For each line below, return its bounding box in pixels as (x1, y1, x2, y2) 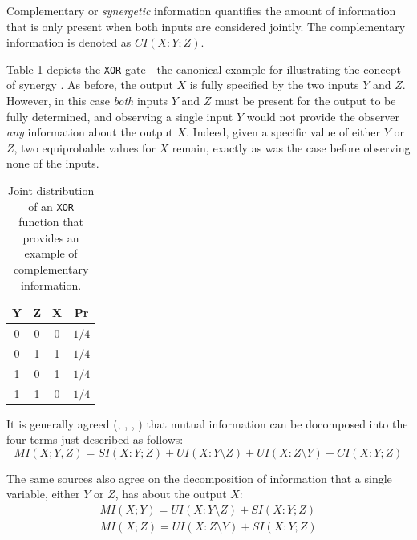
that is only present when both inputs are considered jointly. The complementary (6, 18, 406, 35)
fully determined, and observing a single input (6, 108, 233, 124)
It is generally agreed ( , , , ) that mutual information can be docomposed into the (6, 415, 408, 432)
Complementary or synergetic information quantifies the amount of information (6, 2, 396, 18)
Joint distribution (7, 182, 95, 198)
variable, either (6, 485, 80, 502)
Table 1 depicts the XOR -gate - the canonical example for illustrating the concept (6, 60, 401, 77)
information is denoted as (6, 34, 132, 51)
